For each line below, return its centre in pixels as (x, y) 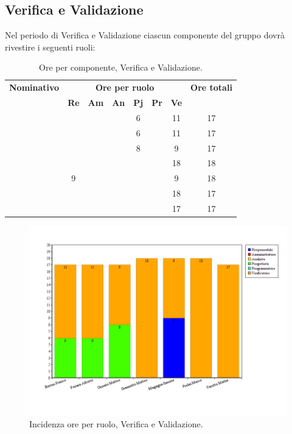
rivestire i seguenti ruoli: (50, 47)
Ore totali (211, 87)
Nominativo (34, 87)
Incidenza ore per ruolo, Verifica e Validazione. (116, 424)
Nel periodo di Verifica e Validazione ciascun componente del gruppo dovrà (145, 35)
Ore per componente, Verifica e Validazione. (121, 67)
